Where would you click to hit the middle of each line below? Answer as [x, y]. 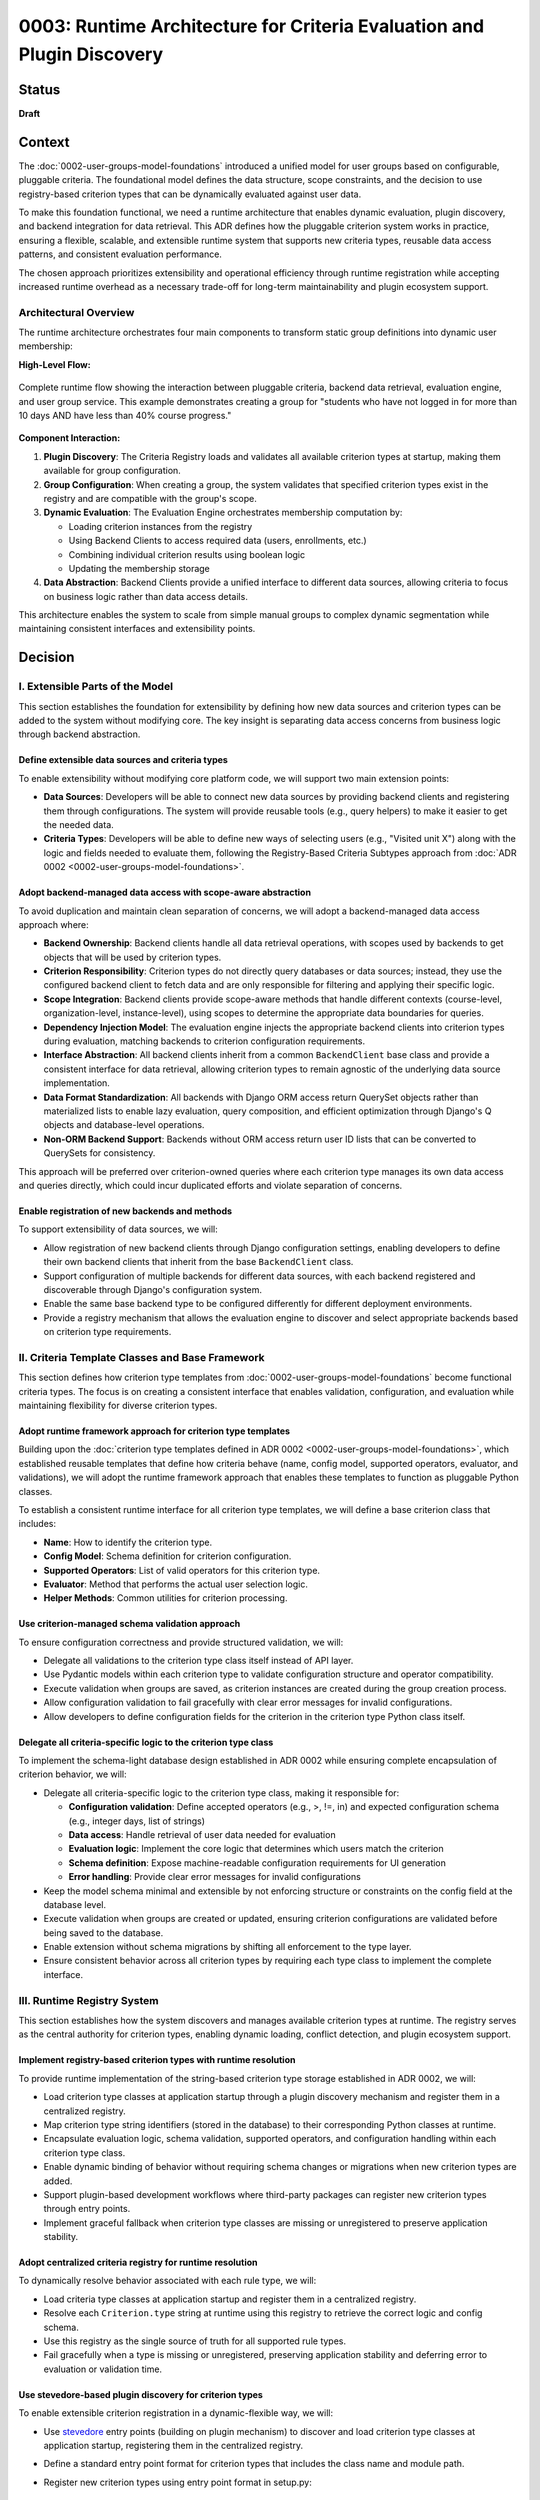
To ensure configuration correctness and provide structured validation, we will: [181, 1642]
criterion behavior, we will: [72, 1774]
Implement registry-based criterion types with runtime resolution [157, 2060]
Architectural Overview [76, 312]
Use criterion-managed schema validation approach [129, 1624]
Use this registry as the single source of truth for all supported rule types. [195, 2341]
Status [39, 89]
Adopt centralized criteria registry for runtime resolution [138, 2262]
